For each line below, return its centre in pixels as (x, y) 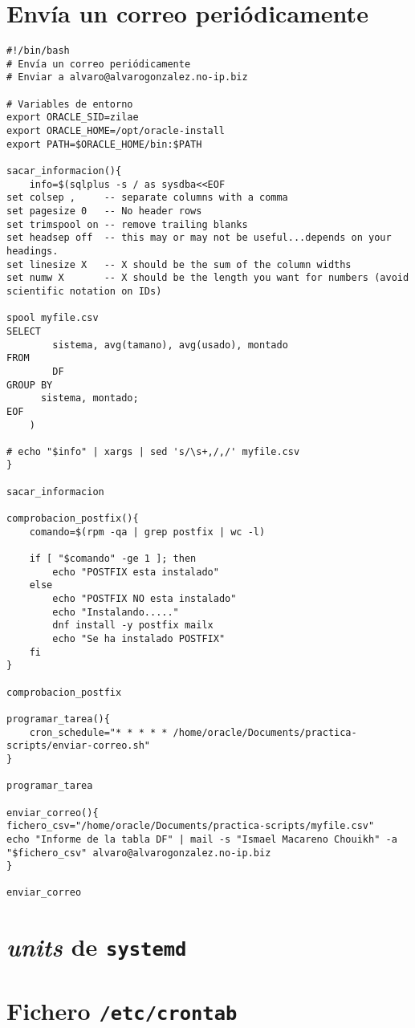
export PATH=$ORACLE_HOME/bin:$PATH (104, 144)
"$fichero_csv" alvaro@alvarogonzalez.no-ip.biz (139, 853)
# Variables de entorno (70, 104)
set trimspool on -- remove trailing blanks (127, 224)
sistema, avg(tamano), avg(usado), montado (170, 345)
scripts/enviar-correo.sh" (78, 746)
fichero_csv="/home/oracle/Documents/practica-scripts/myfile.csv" (191, 826)
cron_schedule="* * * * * (98, 732)
